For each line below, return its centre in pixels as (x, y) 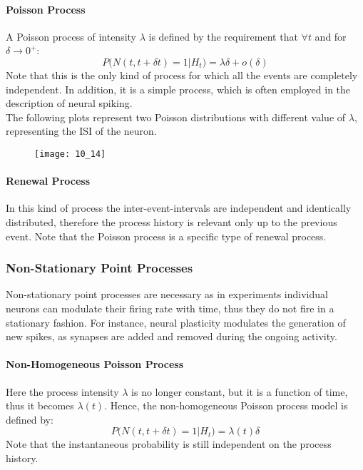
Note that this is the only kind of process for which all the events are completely (182, 75)
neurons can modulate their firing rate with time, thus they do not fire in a (170, 308)
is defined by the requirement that (223, 36)
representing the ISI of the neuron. (81, 131)
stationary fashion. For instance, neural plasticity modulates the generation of (176, 322)
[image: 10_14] (70, 154)
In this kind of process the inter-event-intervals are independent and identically (179, 208)
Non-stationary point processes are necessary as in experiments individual (167, 294)
